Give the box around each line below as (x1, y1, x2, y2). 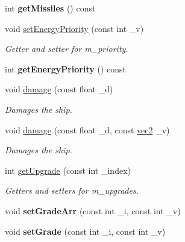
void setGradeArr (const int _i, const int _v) (5, 204, 181, 217)
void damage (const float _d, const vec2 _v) (5, 123, 170, 136)
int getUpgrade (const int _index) (5, 164, 131, 176)
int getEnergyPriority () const (5, 62, 126, 75)
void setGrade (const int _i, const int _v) (5, 224, 166, 237)
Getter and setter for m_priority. (5, 42, 128, 55)
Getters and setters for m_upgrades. (5, 184, 139, 197)
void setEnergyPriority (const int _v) (5, 22, 144, 34)
